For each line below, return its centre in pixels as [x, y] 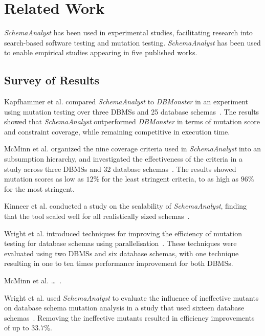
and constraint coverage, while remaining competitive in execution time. [117, 131]
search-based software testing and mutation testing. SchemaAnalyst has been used [132, 42]
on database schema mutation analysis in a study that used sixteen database [124, 308]
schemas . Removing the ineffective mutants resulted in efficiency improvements [129, 317]
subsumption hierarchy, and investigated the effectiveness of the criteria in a [124, 159]
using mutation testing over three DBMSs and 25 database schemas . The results [132, 111]
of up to [17, 328]
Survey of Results [52, 80]
